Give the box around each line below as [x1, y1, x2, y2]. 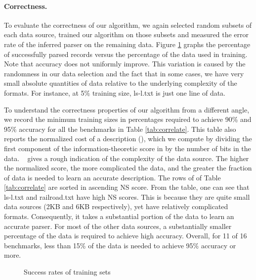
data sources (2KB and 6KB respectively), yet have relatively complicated [4, 201, 228, 212]
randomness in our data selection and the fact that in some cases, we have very [4, 68, 244, 78]
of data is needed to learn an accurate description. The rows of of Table [4, 172, 221, 182]
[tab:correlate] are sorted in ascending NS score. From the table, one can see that [4, 182, 250, 192]
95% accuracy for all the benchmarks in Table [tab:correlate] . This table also [4, 123, 236, 134]
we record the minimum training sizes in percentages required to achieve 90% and [4, 114, 252, 124]
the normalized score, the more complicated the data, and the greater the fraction [4, 163, 252, 173]
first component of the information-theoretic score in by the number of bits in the [4, 143, 251, 153]
